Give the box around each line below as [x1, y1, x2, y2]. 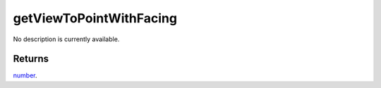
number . [13, 71, 37, 80]
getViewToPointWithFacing [13, 10, 178, 26]
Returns [13, 53, 49, 65]
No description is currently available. [13, 35, 120, 43]
